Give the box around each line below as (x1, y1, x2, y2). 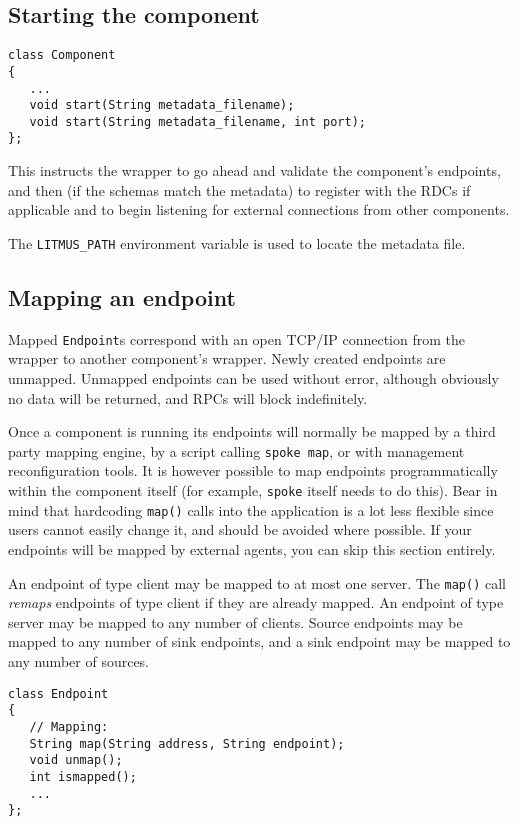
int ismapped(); (29, 769, 137, 784)
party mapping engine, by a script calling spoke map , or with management (8, 440, 465, 461)
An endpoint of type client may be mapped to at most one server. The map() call (8, 572, 507, 593)
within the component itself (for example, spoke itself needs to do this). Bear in (8, 480, 498, 501)
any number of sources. (8, 651, 150, 671)
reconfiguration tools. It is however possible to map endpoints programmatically (8, 460, 498, 481)
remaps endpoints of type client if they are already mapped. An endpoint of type (8, 592, 504, 613)
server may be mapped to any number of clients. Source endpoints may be (8, 611, 463, 632)
